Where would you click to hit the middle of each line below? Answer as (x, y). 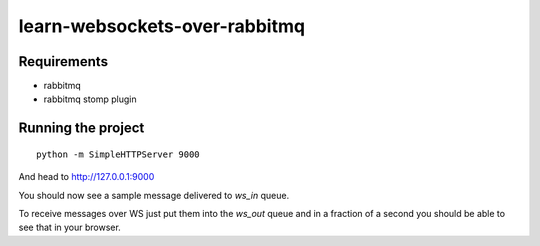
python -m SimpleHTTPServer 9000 (118, 154)
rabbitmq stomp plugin (90, 99)
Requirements (63, 61)
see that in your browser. (70, 227)
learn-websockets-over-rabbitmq (161, 26)
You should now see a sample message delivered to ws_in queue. (154, 195)
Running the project (81, 128)
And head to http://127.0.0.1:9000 (86, 177)
